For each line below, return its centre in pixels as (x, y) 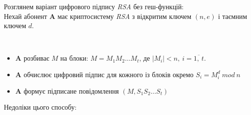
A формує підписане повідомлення (67, 90)
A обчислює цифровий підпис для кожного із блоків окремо (104, 74)
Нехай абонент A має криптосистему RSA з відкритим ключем (98, 16)
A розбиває (32, 58)
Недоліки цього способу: (40, 107)
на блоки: (74, 58)
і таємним (233, 16)
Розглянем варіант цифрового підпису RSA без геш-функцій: (94, 6)
